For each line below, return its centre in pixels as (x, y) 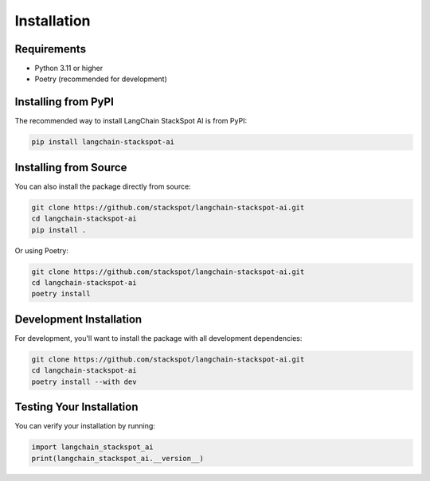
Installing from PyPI (64, 102)
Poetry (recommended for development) (101, 79)
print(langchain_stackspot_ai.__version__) (118, 458)
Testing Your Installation (76, 407)
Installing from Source (71, 167)
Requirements (51, 49)
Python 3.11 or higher (69, 68)
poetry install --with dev (84, 381)
